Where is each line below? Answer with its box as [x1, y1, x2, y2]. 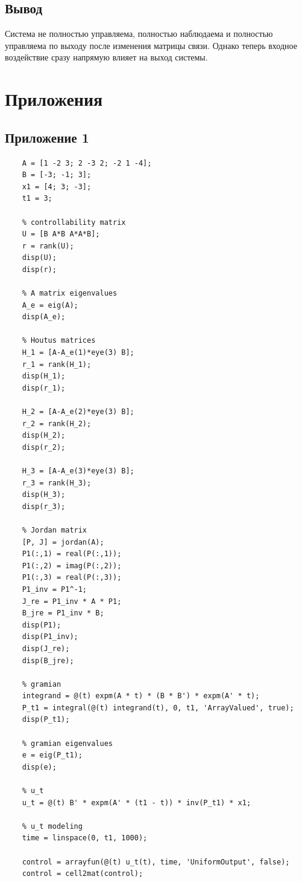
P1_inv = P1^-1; [22, 585, 87, 594]
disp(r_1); [22, 383, 66, 392]
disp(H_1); [22, 372, 66, 381]
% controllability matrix [22, 218, 126, 227]
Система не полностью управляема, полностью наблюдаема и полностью [5, 27, 273, 40]
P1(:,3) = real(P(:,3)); [22, 573, 122, 582]
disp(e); [22, 762, 57, 771]
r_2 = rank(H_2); [22, 419, 92, 428]
